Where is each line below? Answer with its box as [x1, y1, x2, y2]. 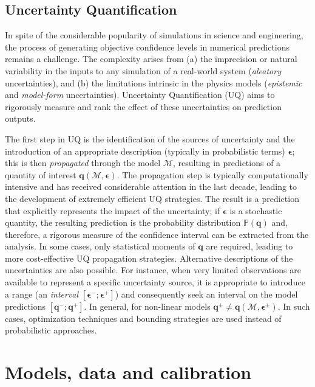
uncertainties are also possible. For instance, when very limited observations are [5, 263, 301, 276]
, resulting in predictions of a [172, 156, 281, 169]
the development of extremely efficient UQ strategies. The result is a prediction [5, 192, 299, 204]
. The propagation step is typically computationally [117, 168, 308, 181]
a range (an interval [5, 287, 79, 300]
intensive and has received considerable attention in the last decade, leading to [5, 180, 297, 193]
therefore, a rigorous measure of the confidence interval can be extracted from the [5, 228, 309, 240]
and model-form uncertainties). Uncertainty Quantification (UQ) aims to [5, 88, 275, 101]
